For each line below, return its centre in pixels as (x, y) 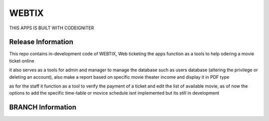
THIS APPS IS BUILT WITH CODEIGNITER (52, 28)
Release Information (41, 42)
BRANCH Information (43, 107)
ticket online (22, 61)
